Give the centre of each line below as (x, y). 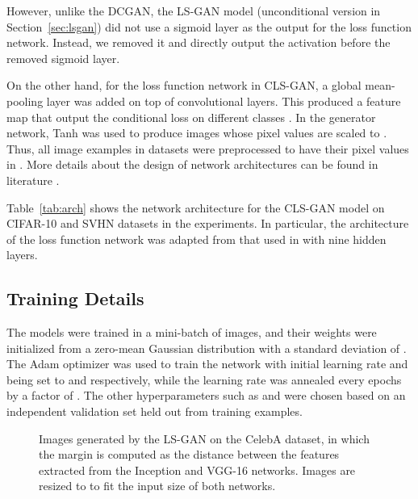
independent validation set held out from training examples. (155, 411)
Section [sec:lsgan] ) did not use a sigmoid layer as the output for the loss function (209, 26)
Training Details (75, 298)
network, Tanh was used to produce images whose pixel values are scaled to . (197, 133)
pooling (25, 101)
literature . (33, 180)
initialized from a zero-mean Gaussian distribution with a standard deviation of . (207, 348)
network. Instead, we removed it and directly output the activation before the (199, 42)
